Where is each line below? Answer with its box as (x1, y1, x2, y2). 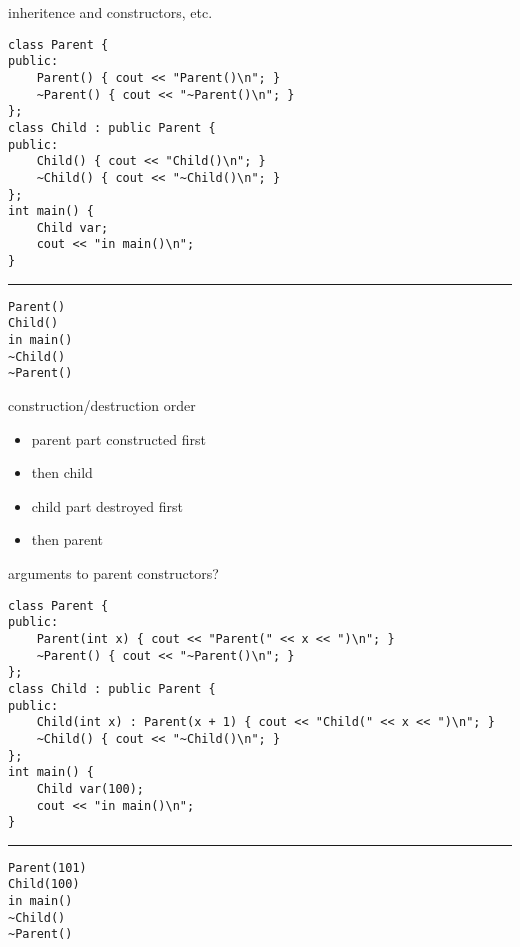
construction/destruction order (8, 395, 196, 416)
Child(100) (8, 877, 80, 892)
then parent (31, 529, 104, 550)
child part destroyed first (31, 495, 183, 516)
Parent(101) (8, 860, 87, 875)
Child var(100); (36, 781, 145, 796)
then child (31, 462, 93, 483)
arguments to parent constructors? (8, 563, 219, 584)
